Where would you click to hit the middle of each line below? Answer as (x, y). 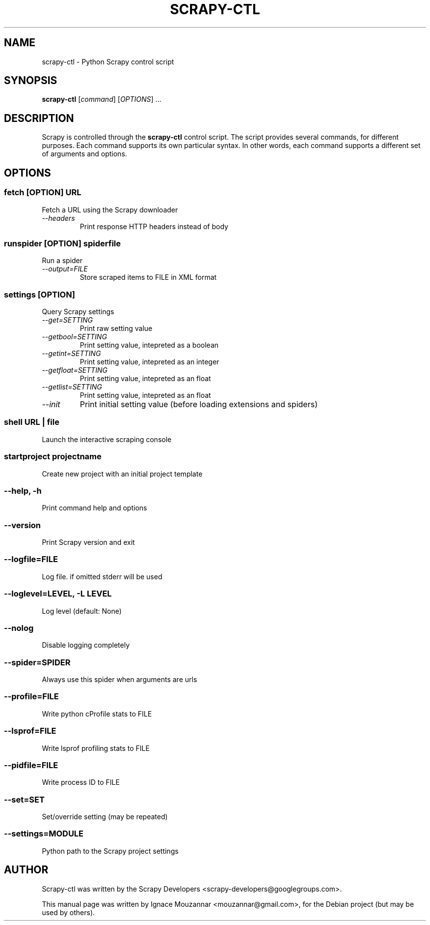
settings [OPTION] (40, 294)
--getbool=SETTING (74, 337)
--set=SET (24, 799)
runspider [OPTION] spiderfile (63, 243)
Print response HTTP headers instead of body (154, 226)
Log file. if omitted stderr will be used (102, 576)
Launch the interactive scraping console (107, 439)
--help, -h (23, 491)
